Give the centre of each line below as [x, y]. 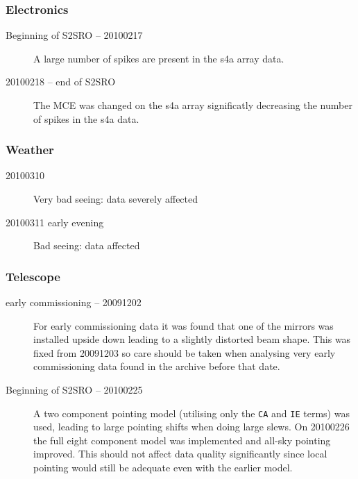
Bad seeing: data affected [87, 245]
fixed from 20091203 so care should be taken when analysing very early [185, 352]
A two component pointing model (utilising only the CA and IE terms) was [191, 413]
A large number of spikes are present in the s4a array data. [159, 58]
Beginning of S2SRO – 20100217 [74, 35]
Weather [30, 150]
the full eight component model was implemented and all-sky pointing [182, 440]
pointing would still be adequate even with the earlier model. [163, 467]
